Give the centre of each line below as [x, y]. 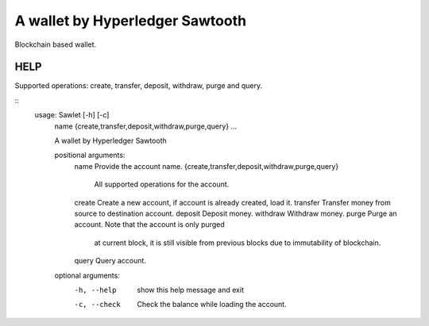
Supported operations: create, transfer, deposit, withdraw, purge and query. [138, 86]
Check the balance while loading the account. [212, 305]
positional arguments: [90, 155]
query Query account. [110, 261]
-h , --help [95, 290]
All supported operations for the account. [162, 184]
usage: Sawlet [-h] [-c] [72, 115]
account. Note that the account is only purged [150, 224]
